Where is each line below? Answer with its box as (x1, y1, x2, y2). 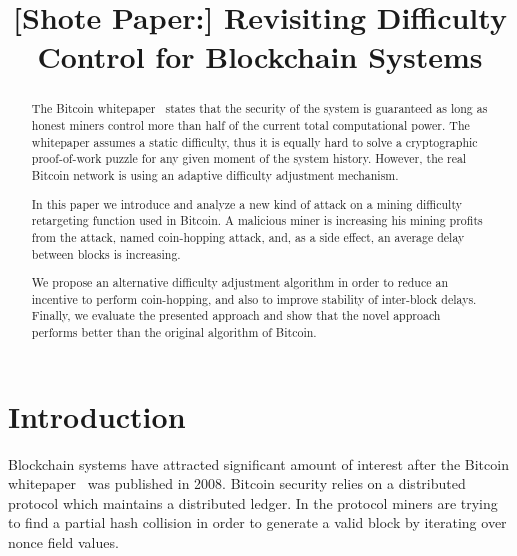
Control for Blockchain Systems (37, 36, 483, 77)
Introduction (8, 395, 186, 436)
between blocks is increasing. (31, 245, 181, 262)
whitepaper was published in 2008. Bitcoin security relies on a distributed (8, 473, 466, 494)
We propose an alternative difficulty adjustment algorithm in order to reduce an (31, 274, 448, 291)
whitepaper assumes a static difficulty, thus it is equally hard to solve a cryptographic (31, 133, 478, 150)
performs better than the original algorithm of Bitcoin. (31, 324, 317, 341)
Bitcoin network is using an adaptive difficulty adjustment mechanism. (31, 166, 399, 183)
